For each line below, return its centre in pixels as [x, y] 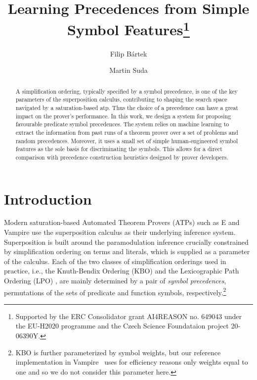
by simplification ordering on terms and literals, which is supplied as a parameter [127, 251]
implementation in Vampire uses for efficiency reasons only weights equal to [132, 362]
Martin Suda [128, 70]
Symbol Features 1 [128, 28]
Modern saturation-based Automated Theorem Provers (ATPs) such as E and [122, 222]
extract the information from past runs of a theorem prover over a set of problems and [127, 132]
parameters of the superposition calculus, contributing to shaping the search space [121, 99]
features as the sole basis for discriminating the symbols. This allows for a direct [119, 149]
